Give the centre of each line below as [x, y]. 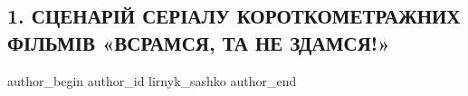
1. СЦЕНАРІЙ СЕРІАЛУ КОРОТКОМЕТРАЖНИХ [234, 16]
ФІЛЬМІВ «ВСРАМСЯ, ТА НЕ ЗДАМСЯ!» [199, 42]
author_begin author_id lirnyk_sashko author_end [152, 80]
